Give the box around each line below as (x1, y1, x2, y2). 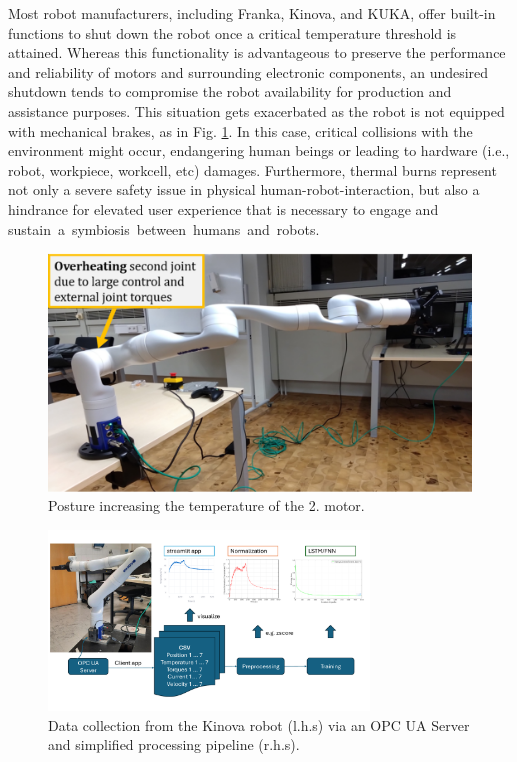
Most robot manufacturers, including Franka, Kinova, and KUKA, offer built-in (8, 3, 496, 23)
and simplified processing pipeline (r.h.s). (48, 734, 300, 755)
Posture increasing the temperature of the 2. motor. (48, 495, 365, 516)
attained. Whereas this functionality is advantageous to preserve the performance (8, 42, 506, 63)
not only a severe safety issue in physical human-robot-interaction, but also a (8, 179, 480, 200)
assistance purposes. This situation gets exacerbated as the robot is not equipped (8, 100, 505, 121)
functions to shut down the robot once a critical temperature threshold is (8, 22, 457, 43)
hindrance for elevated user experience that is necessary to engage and (8, 198, 439, 219)
